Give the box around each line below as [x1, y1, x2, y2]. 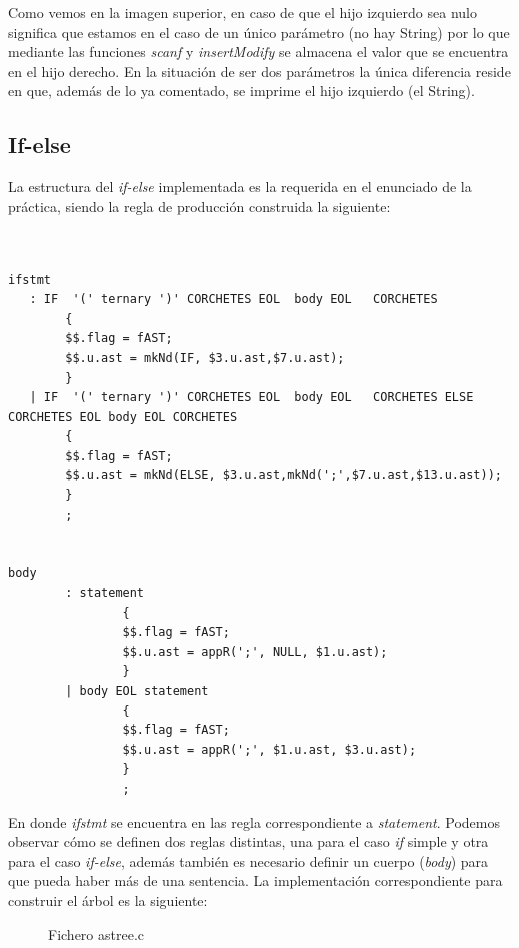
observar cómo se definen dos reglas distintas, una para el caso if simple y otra [8, 831, 489, 852]
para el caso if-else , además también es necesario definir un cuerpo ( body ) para [8, 850, 489, 871]
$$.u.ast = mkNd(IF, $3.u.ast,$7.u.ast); [65, 350, 345, 365]
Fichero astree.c [48, 923, 144, 944]
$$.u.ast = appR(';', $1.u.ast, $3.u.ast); [122, 742, 417, 757]
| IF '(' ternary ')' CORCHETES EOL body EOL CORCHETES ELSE [29, 390, 474, 405]
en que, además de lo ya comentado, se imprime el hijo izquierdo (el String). [8, 80, 475, 101]
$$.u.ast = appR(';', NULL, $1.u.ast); [122, 644, 388, 659]
